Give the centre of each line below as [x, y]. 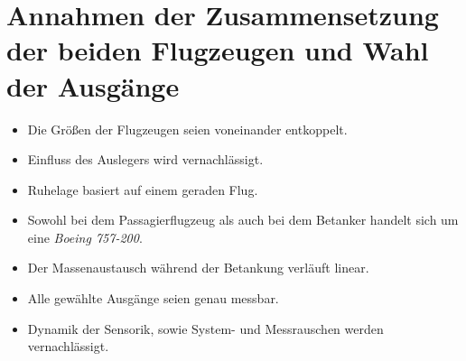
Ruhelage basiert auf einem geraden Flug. [143, 189]
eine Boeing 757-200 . [85, 237]
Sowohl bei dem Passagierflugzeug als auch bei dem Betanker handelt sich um [243, 220]
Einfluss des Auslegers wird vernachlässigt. [145, 159]
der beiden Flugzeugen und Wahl [218, 50]
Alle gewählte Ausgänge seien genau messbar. [153, 298]
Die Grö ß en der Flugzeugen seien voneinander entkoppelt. [187, 129]
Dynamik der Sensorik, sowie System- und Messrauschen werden [205, 328]
